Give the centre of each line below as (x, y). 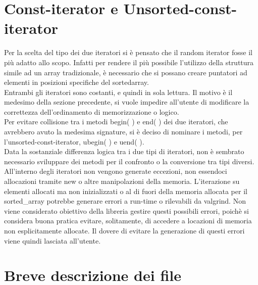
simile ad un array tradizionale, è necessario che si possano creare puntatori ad (126, 72)
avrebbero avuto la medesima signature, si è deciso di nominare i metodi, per (123, 132)
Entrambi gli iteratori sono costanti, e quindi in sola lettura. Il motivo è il (118, 92)
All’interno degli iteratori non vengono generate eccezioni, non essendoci (116, 171)
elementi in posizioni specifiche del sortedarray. (76, 82)
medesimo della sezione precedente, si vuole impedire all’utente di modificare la (127, 102)
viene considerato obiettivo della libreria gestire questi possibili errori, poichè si (126, 210)
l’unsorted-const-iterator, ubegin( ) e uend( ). (74, 141)
